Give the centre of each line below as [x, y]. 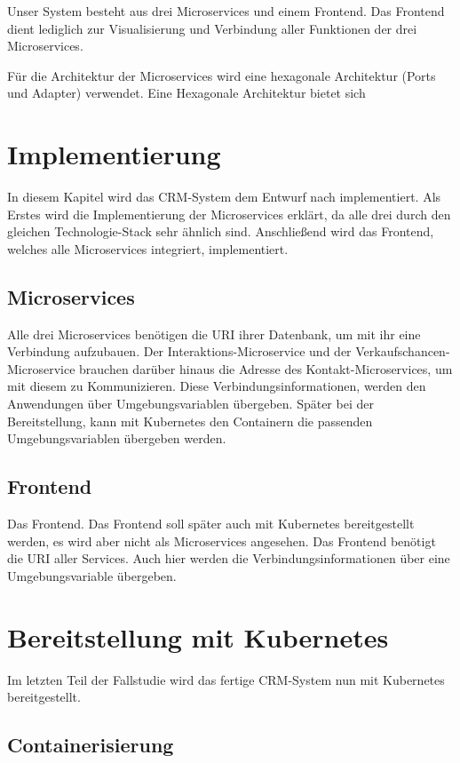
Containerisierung [91, 745]
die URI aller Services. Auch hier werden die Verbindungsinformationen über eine [229, 558]
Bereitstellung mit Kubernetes [198, 636]
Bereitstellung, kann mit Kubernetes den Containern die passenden [190, 421]
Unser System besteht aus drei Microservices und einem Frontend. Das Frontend [226, 11]
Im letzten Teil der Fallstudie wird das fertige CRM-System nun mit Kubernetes [226, 679]
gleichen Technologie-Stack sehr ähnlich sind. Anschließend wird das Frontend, [221, 231]
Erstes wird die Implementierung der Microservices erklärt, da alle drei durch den [229, 214]
